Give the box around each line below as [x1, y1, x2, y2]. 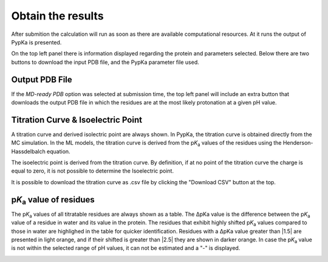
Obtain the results [11, 9, 104, 22]
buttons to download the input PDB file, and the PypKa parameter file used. [11, 58, 200, 66]
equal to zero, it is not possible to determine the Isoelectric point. [11, 167, 174, 174]
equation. [46, 148, 70, 155]
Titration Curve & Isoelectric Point [11, 114, 143, 125]
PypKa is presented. [11, 38, 62, 46]
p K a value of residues [11, 195, 95, 206]
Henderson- [282, 139, 313, 147]
